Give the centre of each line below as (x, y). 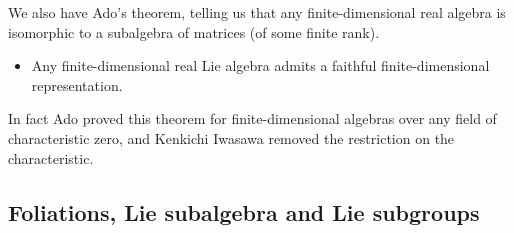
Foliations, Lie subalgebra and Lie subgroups (244, 211)
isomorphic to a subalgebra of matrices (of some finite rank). (194, 31)
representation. (77, 84)
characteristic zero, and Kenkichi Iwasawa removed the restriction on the (231, 137)
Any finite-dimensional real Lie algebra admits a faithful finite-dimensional (260, 65)
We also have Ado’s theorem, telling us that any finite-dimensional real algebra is (257, 12)
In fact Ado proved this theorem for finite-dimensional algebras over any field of (252, 118)
